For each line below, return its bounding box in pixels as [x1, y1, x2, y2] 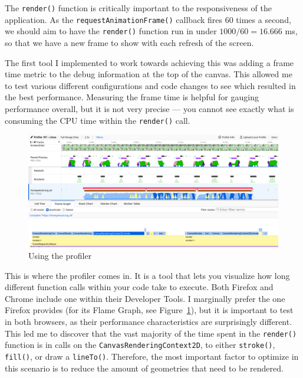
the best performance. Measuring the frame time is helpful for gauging [5, 91, 259, 103]
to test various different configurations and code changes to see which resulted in [5, 79, 296, 91]
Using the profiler [28, 249, 92, 262]
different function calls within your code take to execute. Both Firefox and [5, 281, 274, 293]
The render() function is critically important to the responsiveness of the [5, 2, 272, 14]
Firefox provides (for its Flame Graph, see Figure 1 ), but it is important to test [5, 304, 294, 316]
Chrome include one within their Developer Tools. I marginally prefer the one [5, 292, 285, 304]
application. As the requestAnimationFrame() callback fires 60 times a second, [5, 13, 291, 25]
